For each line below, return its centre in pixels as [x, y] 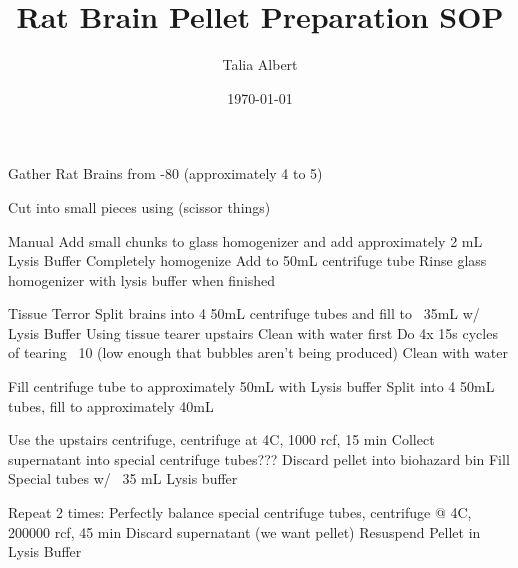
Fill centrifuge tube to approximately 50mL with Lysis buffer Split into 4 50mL [251, 386]
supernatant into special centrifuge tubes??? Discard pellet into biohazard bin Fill [259, 458]
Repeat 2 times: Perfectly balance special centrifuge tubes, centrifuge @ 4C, [240, 512]
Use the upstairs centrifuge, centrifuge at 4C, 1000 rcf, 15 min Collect [221, 439]
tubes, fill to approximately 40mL [111, 405]
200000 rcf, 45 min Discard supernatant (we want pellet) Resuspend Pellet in [244, 531]
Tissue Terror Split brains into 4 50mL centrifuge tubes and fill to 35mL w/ [244, 313]
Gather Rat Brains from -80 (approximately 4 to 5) [165, 173]
